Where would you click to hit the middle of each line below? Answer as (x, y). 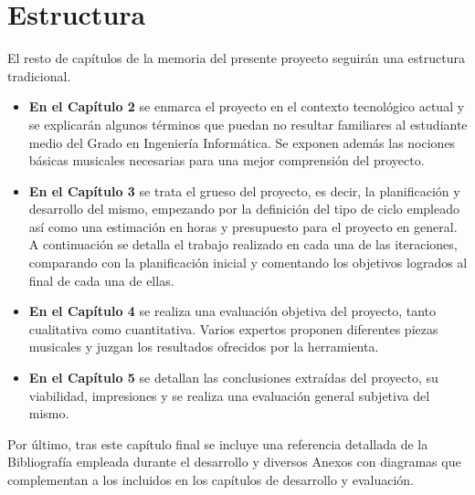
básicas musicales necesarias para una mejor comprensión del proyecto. (227, 160)
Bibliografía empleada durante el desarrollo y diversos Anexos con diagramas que (234, 462)
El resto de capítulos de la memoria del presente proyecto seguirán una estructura (236, 58)
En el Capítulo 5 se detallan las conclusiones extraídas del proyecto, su (233, 378)
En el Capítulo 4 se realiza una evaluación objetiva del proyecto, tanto (232, 311)
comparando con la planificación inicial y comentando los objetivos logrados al (248, 263)
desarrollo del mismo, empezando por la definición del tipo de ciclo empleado (244, 209)
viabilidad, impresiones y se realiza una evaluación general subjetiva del (229, 395)
